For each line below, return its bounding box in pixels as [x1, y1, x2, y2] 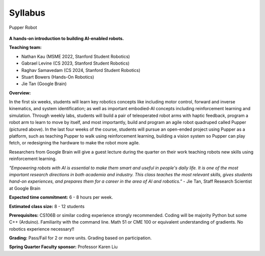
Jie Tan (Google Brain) [21, 81, 67, 87]
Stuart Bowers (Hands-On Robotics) [21, 74, 94, 80]
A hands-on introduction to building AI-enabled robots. [9, 35, 124, 41]
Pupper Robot [9, 24, 37, 30]
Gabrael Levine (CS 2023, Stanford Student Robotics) [21, 60, 130, 66]
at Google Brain [9, 185, 41, 191]
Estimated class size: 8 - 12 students [9, 203, 85, 209]
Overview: [9, 90, 31, 95]
